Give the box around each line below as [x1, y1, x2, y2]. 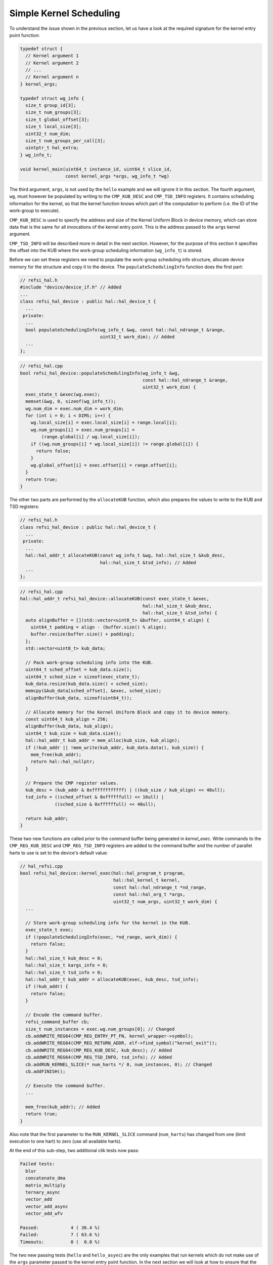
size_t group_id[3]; [25, 103, 76, 108]
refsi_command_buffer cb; [25, 1019, 89, 1025]
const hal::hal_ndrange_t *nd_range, [113, 884, 207, 890]
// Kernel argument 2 [25, 60, 79, 66]
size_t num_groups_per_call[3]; [25, 138, 106, 144]
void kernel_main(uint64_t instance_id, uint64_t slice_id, [20, 166, 172, 172]
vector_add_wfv [25, 1211, 63, 1216]
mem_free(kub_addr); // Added [25, 1104, 101, 1110]
